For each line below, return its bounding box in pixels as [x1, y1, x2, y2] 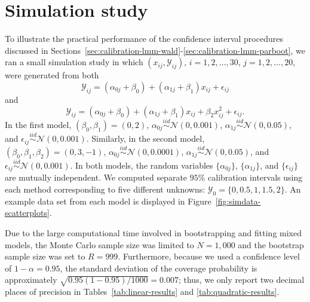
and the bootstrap [238, 238, 304, 251]
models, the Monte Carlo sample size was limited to [5, 238, 194, 251]
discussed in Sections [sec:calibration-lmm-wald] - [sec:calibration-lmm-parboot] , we [5, 44, 306, 56]
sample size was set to [5, 250, 85, 263]
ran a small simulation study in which [5, 56, 143, 68]
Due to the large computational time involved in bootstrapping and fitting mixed [5, 227, 302, 239]
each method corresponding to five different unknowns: [5, 183, 205, 196]
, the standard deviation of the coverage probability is [60, 261, 257, 274]
